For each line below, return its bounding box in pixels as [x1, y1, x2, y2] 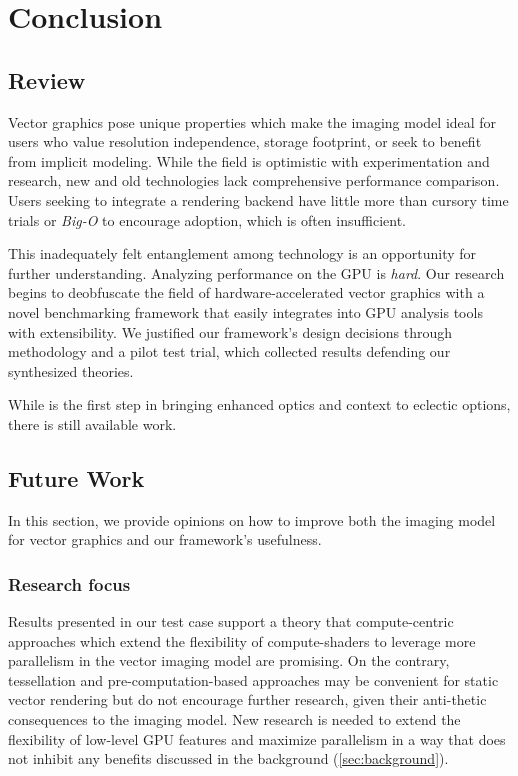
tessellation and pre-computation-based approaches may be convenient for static [8, 669, 499, 690]
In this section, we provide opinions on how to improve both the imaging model [8, 509, 496, 530]
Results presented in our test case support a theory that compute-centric [8, 611, 454, 632]
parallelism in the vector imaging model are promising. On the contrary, [8, 650, 450, 671]
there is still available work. [8, 413, 177, 434]
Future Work [8, 462, 145, 493]
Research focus [8, 571, 131, 596]
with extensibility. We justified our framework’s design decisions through [8, 321, 452, 342]
